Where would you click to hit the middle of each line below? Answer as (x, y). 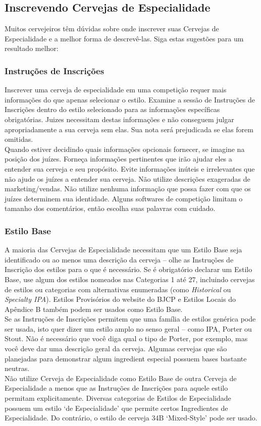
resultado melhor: (32, 48)
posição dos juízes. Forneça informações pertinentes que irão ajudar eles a (118, 159)
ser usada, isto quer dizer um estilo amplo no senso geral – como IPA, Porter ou (128, 328)
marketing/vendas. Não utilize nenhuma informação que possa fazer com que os (128, 189)
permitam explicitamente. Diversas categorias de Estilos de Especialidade (118, 398)
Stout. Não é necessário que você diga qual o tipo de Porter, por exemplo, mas (126, 338)
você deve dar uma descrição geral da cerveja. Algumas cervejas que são (116, 349)
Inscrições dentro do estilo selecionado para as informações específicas (112, 109)
